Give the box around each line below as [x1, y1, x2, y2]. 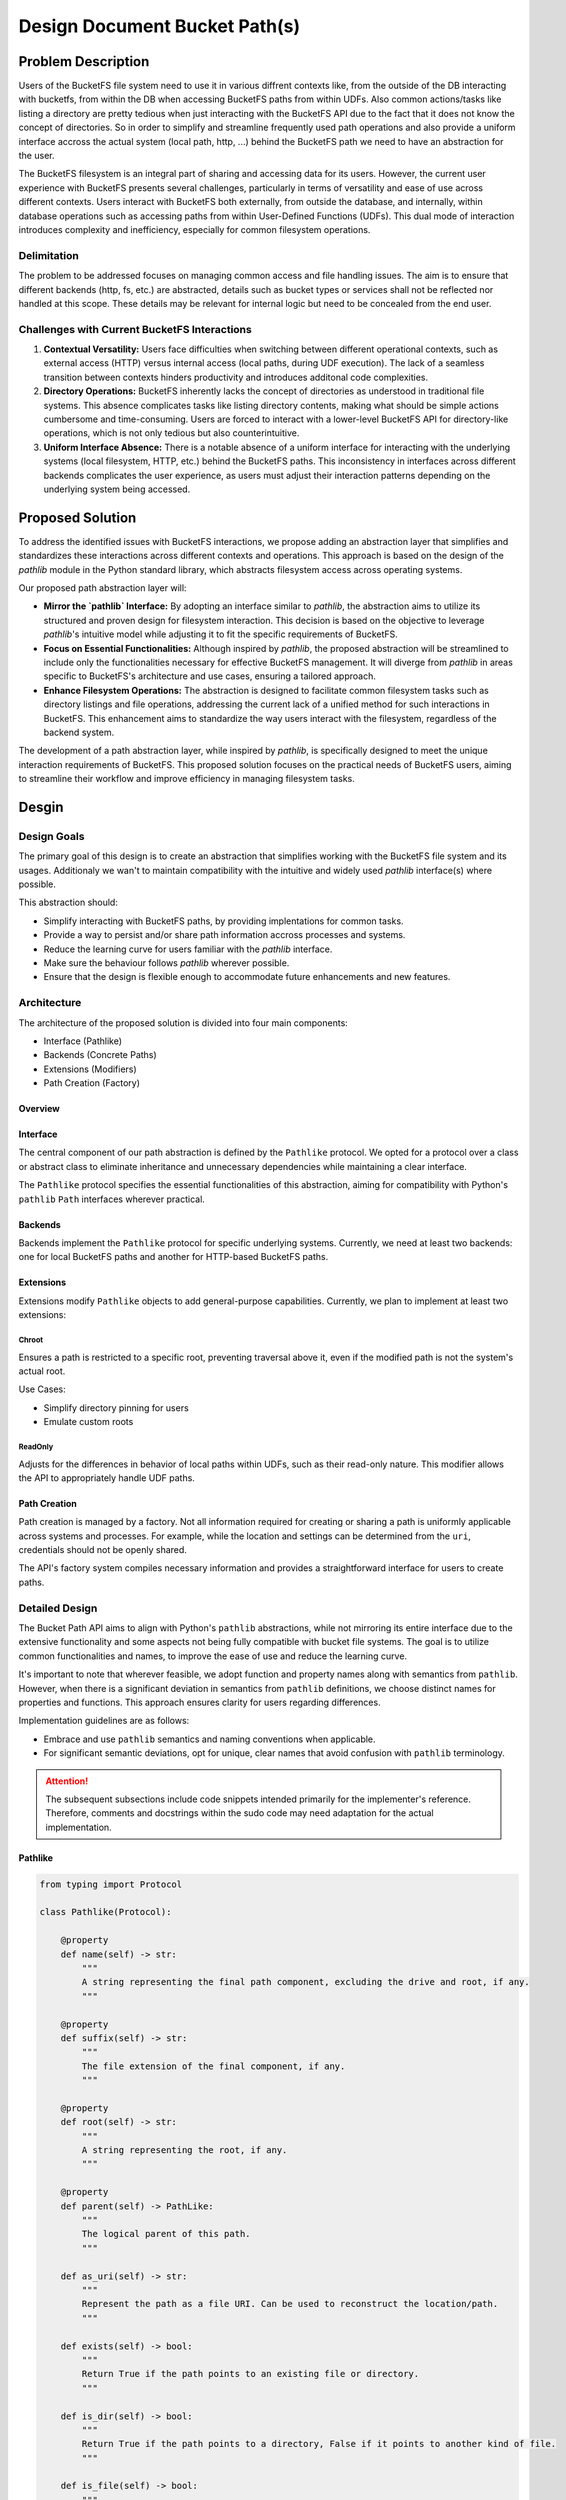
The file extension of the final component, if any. [81, 2060, 346, 2072]
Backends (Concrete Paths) [43, 1049, 157, 1061]
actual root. [18, 1365, 66, 1377]
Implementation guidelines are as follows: [18, 1715, 190, 1727]
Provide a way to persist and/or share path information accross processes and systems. [43, 929, 406, 941]
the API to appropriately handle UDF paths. [18, 1471, 195, 1484]
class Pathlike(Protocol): [39, 1906, 172, 1918]
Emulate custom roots [43, 1416, 134, 1428]
